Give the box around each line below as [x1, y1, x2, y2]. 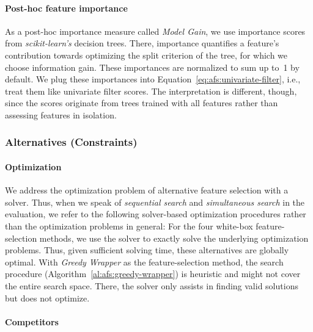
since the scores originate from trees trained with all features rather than [5, 96, 278, 109]
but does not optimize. [5, 291, 90, 304]
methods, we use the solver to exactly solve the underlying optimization [39, 231, 309, 244]
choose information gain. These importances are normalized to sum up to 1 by [5, 60, 300, 73]
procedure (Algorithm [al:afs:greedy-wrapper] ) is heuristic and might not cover [5, 267, 301, 280]
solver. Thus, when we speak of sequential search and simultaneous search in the [5, 195, 305, 208]
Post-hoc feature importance [5, 1, 128, 14]
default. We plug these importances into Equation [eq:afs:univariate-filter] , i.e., [5, 73, 301, 85]
